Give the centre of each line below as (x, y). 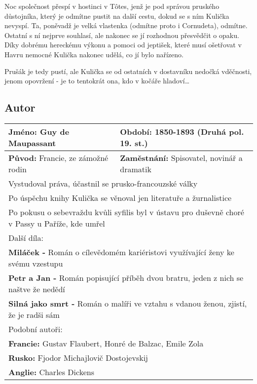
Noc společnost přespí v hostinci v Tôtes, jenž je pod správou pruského (112, 6)
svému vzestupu (36, 263)
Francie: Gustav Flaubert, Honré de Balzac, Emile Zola (106, 343)
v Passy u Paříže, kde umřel (57, 223)
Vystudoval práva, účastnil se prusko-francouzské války (103, 183)
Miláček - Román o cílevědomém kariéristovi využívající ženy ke (121, 252)
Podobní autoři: (36, 329)
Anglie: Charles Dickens (51, 372)
